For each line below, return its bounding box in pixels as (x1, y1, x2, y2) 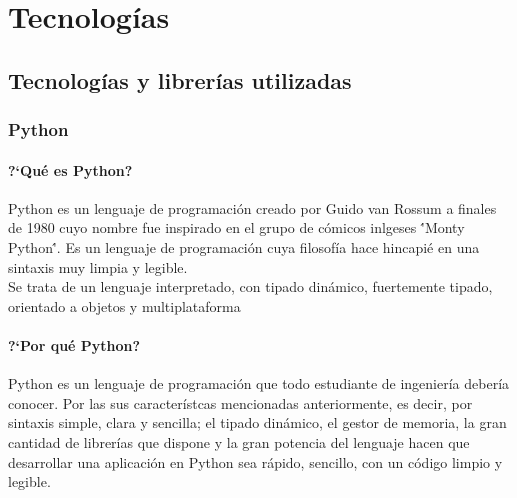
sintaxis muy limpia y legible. (8, 256, 188, 277)
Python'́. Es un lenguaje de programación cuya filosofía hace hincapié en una (8, 236, 480, 257)
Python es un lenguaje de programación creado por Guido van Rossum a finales (8, 197, 497, 218)
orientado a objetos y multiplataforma (8, 295, 241, 316)
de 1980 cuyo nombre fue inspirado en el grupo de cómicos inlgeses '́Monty (8, 217, 465, 238)
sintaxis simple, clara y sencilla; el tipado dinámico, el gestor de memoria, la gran (8, 412, 507, 433)
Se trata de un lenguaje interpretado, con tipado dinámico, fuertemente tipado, (8, 276, 493, 297)
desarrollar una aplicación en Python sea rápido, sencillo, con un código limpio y (8, 451, 503, 472)
